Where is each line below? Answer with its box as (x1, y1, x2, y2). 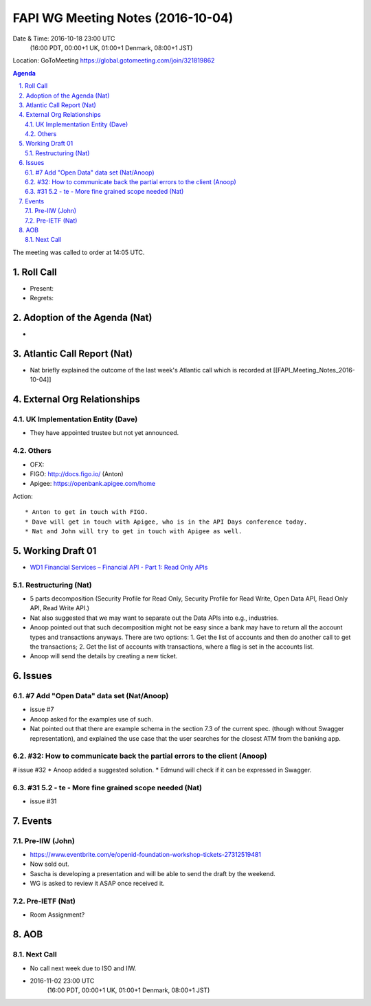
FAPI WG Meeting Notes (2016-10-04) (12, 10, 234, 25)
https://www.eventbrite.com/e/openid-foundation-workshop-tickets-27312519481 (30, 851, 261, 859)
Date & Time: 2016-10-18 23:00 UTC (12, 34, 115, 43)
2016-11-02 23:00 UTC (30, 976, 95, 985)
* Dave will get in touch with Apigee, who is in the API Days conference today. (25, 517, 308, 526)
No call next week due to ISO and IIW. (30, 964, 137, 972)
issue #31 (30, 797, 57, 805)
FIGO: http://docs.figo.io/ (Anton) (30, 469, 124, 478)
